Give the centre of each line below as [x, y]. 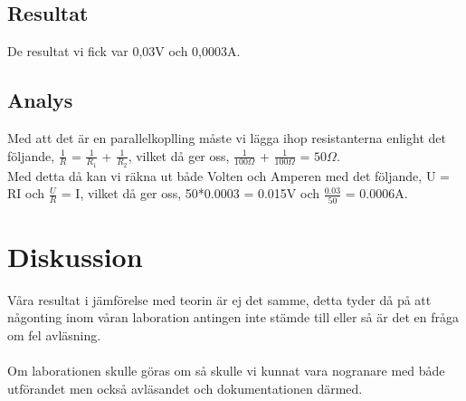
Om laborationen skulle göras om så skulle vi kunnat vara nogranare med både [226, 371]
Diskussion [75, 256]
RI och [26, 193]
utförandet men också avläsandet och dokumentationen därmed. [185, 388]
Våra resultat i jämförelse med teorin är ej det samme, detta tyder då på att [219, 299]
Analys [40, 100]
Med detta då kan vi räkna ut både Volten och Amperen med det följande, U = [228, 175]
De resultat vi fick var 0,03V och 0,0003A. [124, 51]
